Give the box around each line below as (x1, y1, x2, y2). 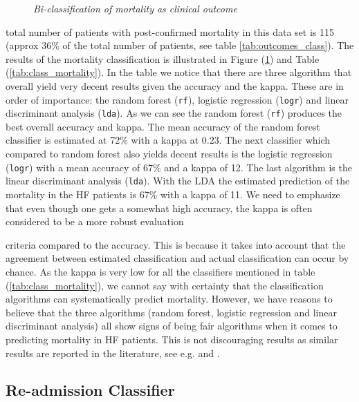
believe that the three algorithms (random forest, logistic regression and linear (6, 305, 337, 319)
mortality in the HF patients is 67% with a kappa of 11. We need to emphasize (6, 186, 340, 201)
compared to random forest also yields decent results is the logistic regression (6, 146, 333, 161)
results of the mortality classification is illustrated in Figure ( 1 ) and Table (6, 51, 320, 66)
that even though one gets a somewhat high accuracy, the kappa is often (6, 200, 313, 215)
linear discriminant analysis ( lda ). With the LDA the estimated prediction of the (6, 173, 350, 188)
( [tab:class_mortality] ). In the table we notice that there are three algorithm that (6, 65, 352, 79)
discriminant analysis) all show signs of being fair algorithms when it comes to (6, 318, 338, 333)
